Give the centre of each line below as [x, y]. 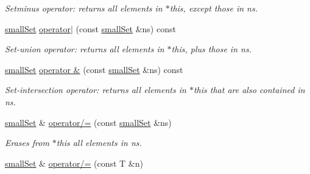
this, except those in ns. [214, 8]
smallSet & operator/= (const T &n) [74, 163]
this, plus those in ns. [211, 49]
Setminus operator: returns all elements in [84, 8]
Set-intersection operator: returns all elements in [96, 90]
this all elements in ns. [99, 143]
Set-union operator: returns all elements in [85, 49]
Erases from [27, 143]
